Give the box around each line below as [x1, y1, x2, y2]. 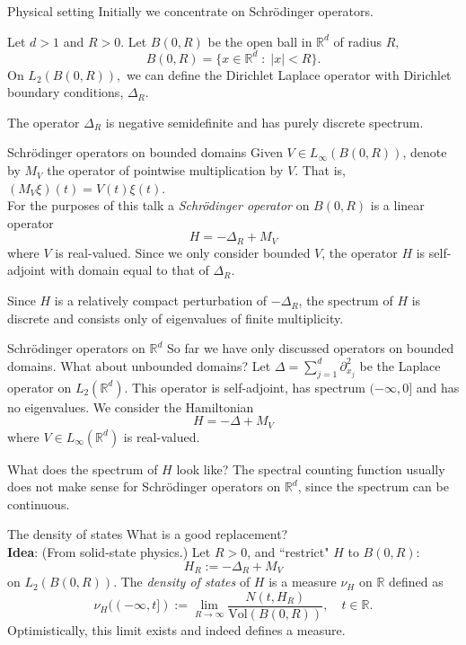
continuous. [7, 494, 70, 513]
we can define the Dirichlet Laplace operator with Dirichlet [126, 65, 452, 84]
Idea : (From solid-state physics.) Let [7, 543, 211, 561]
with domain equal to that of [49, 261, 209, 279]
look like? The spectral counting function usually [176, 459, 445, 478]
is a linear [370, 196, 425, 215]
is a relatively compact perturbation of [54, 291, 268, 310]
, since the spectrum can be [297, 477, 449, 496]
